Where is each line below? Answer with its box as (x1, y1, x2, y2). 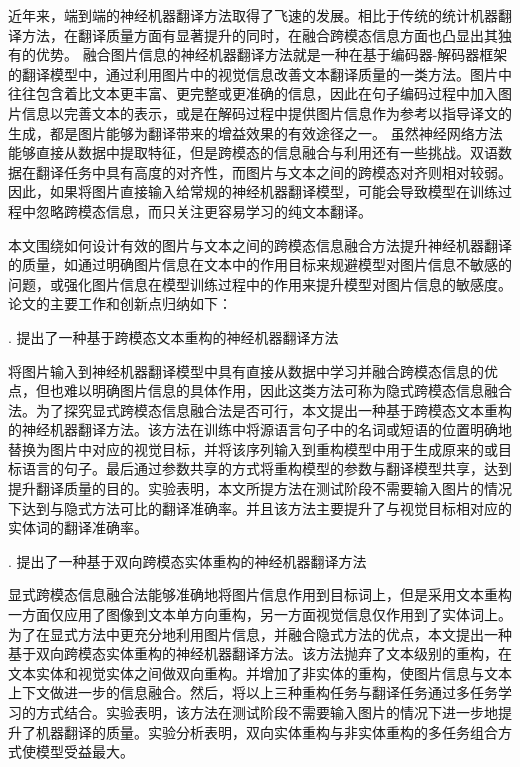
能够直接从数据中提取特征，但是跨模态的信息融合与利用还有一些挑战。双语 (8, 142, 498, 163)
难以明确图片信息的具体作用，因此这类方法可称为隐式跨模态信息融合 (63, 380, 512, 401)
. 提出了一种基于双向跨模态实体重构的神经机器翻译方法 (8, 550, 367, 571)
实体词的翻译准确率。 (8, 517, 148, 538)
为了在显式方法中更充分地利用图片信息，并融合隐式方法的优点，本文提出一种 (8, 623, 512, 644)
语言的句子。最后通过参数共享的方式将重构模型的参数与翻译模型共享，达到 (21, 458, 512, 479)
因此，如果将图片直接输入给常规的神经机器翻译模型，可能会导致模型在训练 (8, 181, 498, 202)
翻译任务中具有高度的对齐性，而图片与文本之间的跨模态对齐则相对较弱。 (35, 161, 512, 182)
